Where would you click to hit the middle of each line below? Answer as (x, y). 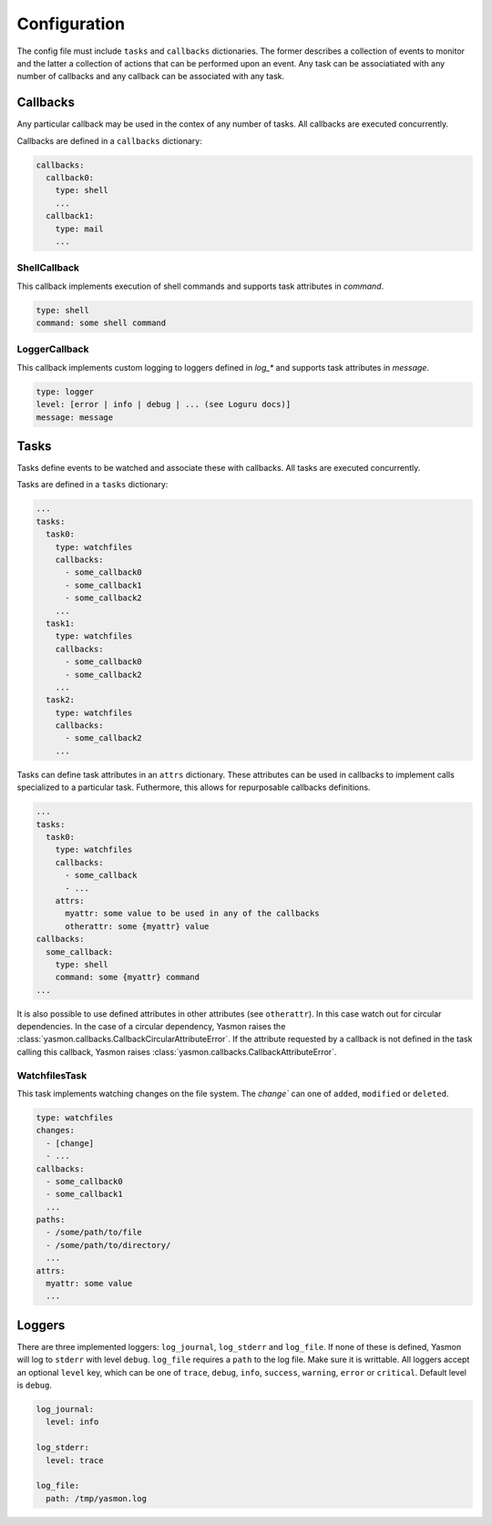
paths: (51, 1220)
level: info (72, 1422)
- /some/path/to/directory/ (108, 1245)
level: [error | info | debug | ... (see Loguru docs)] (164, 404)
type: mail (79, 229)
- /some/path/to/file (94, 1233)
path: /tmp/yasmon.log (97, 1498)
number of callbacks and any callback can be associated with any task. (151, 77)
